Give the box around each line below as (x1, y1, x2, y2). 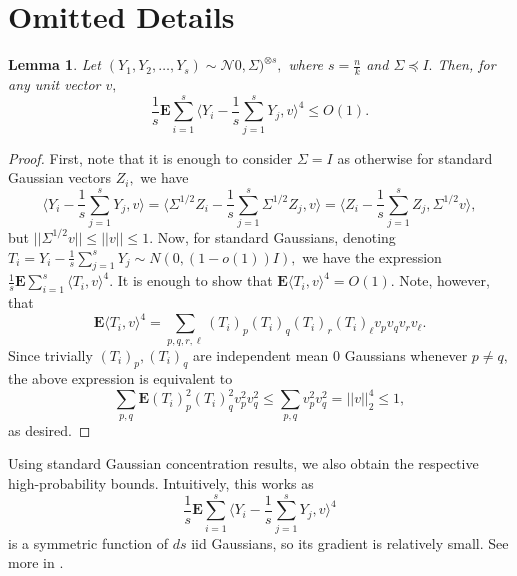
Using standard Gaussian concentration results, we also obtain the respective (8, 453, 479, 474)
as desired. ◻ (8, 419, 91, 440)
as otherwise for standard (337, 147, 493, 168)
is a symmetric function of (8, 532, 169, 553)
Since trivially (8, 344, 93, 365)
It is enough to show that (117, 270, 273, 291)
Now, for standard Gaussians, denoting (157, 226, 396, 247)
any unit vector (8, 73, 101, 94)
